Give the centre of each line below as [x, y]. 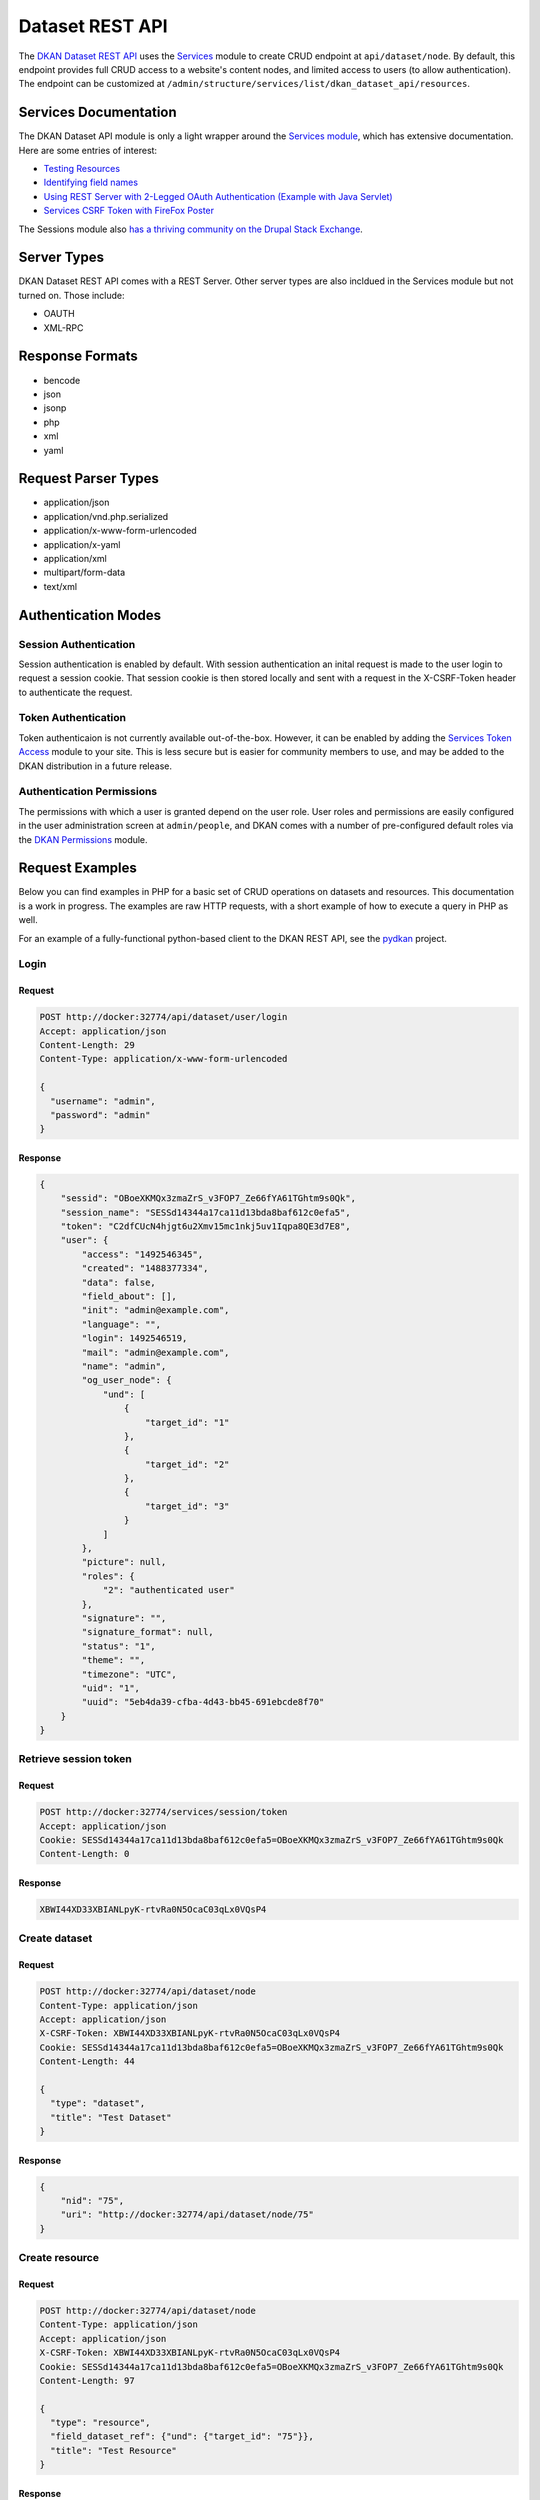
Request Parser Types [89, 478]
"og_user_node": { [126, 1380]
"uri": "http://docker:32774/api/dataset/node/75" [187, 2214]
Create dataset [55, 1938]
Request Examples [77, 868]
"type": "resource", [100, 2423]
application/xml [75, 558]
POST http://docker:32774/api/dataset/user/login [163, 1017]
